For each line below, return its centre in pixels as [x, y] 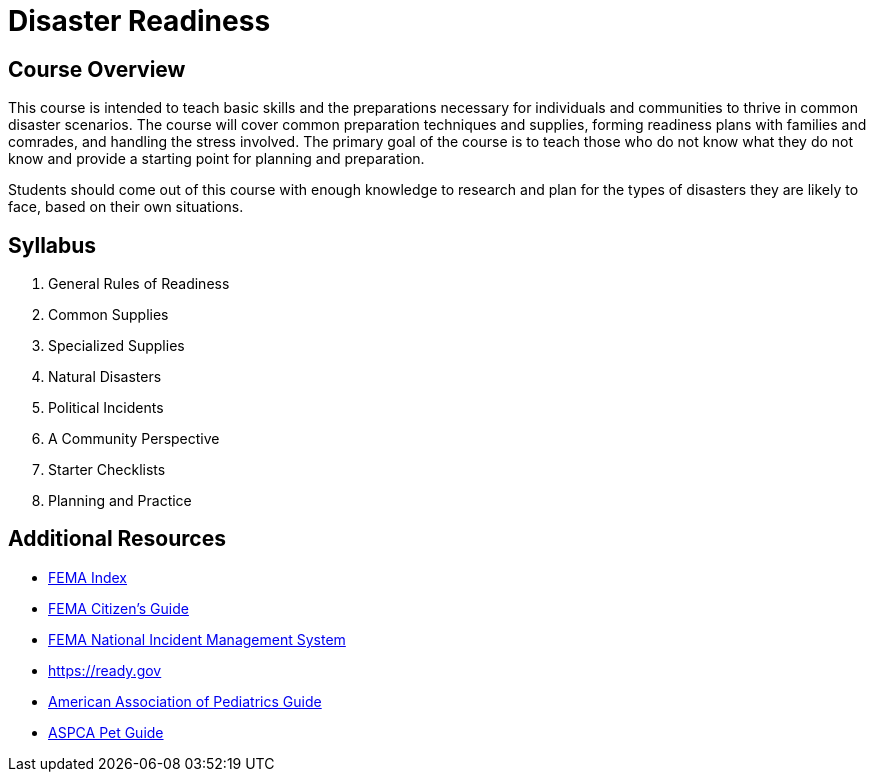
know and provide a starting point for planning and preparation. [216, 159]
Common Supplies [108, 315]
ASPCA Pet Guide [106, 732]
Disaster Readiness [139, 21]
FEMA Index [88, 577]
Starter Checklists [107, 470]
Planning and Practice [120, 501]
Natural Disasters [105, 377]
